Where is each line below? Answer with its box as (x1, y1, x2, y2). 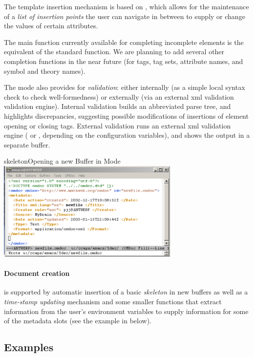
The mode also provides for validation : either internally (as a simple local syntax (4, 82, 245, 92)
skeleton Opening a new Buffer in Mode (4, 156, 121, 166)
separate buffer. (4, 139, 50, 149)
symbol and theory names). (4, 65, 85, 76)
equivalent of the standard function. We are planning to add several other (4, 46, 225, 57)
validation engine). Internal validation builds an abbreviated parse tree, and (4, 101, 231, 111)
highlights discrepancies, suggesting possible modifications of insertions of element (4, 110, 249, 121)
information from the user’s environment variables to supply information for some (4, 306, 249, 316)
